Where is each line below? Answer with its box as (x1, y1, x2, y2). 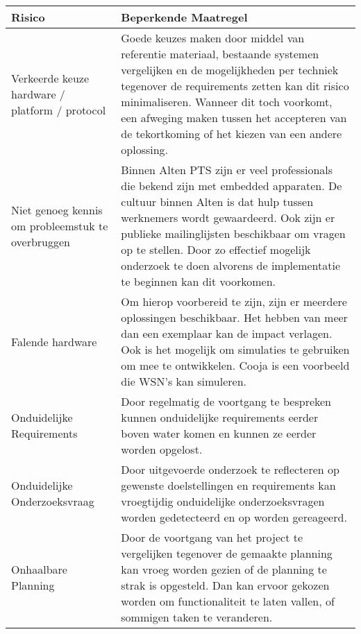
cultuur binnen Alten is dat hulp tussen (121, 194, 314, 209)
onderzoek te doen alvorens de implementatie (121, 257, 341, 273)
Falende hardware (11, 333, 97, 350)
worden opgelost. (121, 441, 203, 457)
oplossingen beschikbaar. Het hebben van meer (121, 309, 348, 325)
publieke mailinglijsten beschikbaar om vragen (121, 225, 346, 241)
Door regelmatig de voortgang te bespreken (121, 393, 332, 409)
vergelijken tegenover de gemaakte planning (121, 545, 333, 561)
